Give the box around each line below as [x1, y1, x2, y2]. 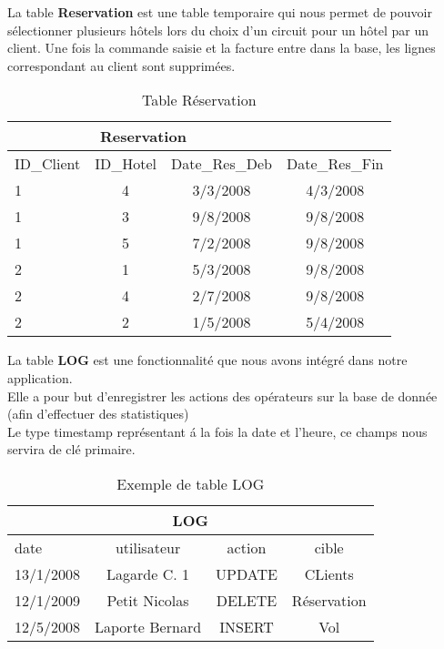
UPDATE [216, 563, 277, 584]
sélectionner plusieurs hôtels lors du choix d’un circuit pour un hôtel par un [7, 20, 429, 39]
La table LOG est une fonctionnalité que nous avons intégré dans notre [7, 350, 408, 370]
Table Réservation [141, 89, 257, 111]
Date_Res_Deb [171, 153, 272, 175]
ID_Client [15, 153, 81, 175]
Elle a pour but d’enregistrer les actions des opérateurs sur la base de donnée [7, 386, 438, 405]
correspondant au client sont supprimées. [7, 56, 236, 75]
